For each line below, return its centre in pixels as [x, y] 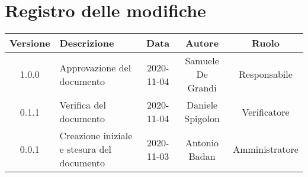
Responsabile [266, 74]
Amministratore [266, 149]
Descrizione [87, 43]
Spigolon [202, 119]
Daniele [202, 105]
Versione [30, 43]
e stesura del [85, 149]
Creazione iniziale [96, 136]
